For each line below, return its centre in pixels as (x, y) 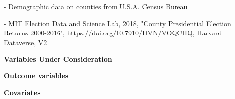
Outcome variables (36, 75)
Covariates (22, 92)
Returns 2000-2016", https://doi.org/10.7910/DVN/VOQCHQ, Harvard (113, 33)
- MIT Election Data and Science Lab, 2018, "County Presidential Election (117, 23)
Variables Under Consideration (58, 59)
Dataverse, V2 (26, 42)
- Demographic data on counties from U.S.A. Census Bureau (96, 6)
